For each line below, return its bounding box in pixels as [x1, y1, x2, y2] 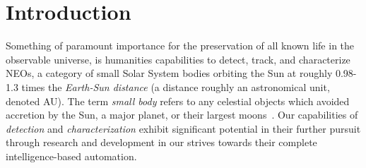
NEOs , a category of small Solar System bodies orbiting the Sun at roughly [6, 66, 333, 80]
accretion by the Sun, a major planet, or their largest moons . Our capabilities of [6, 107, 358, 122]
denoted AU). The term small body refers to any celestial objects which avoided [6, 93, 350, 108]
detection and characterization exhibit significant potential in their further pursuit [6, 121, 361, 136]
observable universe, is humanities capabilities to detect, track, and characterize [6, 52, 350, 66]
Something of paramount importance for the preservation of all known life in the [6, 38, 355, 53]
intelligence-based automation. [6, 148, 137, 163]
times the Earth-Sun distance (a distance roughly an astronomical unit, [21, 79, 330, 94]
